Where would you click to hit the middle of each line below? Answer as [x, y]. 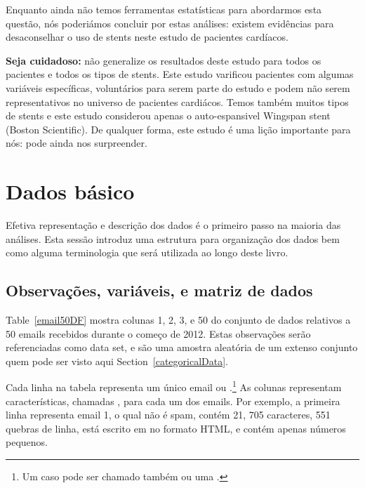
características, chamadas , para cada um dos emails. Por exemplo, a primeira [173, 401]
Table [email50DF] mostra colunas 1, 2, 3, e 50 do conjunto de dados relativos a [178, 320]
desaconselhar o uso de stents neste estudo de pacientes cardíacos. [147, 37]
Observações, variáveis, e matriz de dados [159, 290]
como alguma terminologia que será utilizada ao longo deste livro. [147, 252]
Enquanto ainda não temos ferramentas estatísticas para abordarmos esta [164, 9]
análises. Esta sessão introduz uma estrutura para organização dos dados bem [173, 238]
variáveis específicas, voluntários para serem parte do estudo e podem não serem [178, 87]
